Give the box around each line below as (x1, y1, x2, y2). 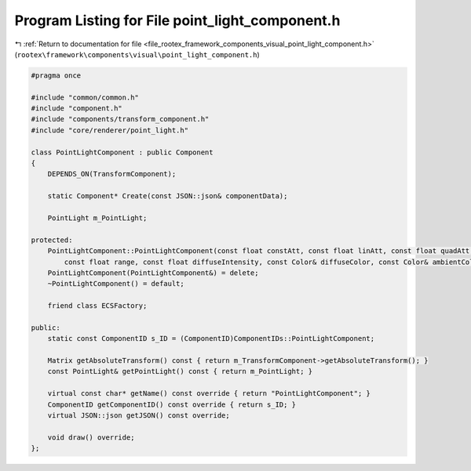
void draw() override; (47, 433, 135, 442)
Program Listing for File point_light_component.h (14, 12, 341, 29)
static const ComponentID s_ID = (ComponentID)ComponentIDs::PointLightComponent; (47, 334, 375, 343)
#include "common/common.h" (31, 92, 139, 102)
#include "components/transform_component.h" (31, 114, 210, 124)
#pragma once (31, 71, 82, 80)
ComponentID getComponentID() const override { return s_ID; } (47, 400, 297, 409)
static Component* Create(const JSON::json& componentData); (47, 192, 288, 201)
